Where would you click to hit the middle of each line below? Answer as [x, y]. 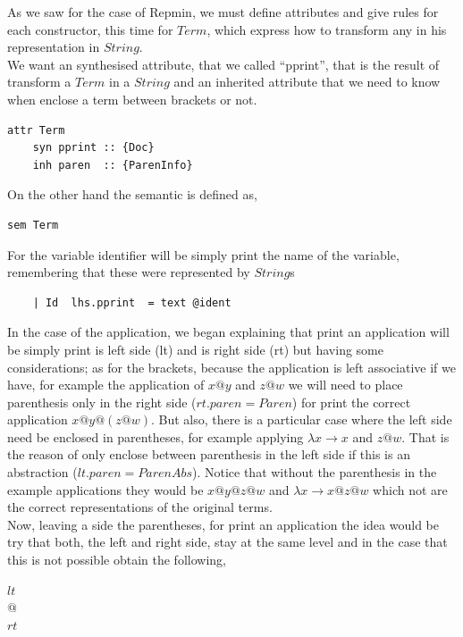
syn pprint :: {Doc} [93, 148]
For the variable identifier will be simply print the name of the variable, [203, 254]
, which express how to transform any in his [327, 29]
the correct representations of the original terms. [140, 507]
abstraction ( [42, 472]
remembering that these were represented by [129, 272]
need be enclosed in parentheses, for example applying [156, 436]
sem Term [33, 225]
